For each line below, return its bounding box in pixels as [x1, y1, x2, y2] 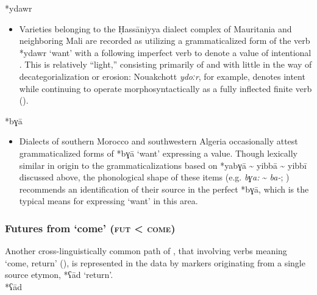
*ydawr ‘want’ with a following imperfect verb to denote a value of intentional [19, 46, 312, 59]
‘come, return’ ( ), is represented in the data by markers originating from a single [5, 256, 305, 269]
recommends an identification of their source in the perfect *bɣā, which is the [19, 182, 309, 195]
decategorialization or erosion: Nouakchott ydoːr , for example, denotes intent [19, 69, 305, 82]
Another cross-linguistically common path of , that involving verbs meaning [5, 244, 287, 257]
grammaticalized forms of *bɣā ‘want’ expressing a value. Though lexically [19, 146, 297, 159]
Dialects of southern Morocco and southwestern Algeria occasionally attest [19, 135, 298, 147]
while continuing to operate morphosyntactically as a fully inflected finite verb [19, 82, 312, 94]
